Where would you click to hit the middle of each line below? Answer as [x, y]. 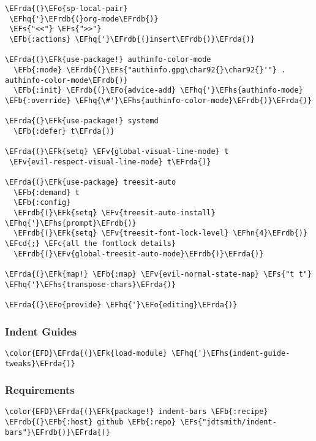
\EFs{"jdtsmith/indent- [228, 422]
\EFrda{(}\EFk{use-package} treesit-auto [91, 182]
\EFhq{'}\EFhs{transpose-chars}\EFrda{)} [91, 284]
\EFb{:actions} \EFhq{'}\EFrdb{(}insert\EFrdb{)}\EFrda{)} [132, 39]
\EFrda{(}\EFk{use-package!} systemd [82, 121]
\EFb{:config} [42, 203]
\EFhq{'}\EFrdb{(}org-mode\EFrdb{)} [84, 19]
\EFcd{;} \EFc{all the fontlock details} [91, 244]
